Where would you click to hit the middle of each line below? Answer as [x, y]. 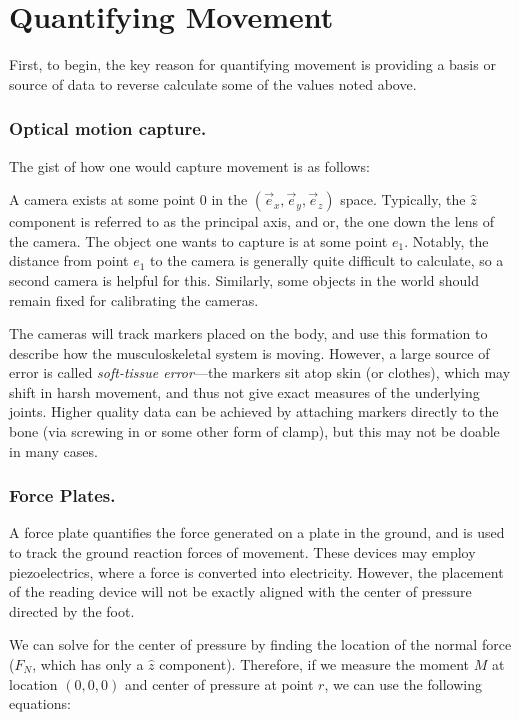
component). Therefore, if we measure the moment [314, 664]
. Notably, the [446, 240]
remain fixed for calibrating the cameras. [134, 299]
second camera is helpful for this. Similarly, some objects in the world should [244, 279]
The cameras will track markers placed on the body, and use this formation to [248, 333]
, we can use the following [403, 683]
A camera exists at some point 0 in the [128, 199]
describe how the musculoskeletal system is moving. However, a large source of [249, 352]
